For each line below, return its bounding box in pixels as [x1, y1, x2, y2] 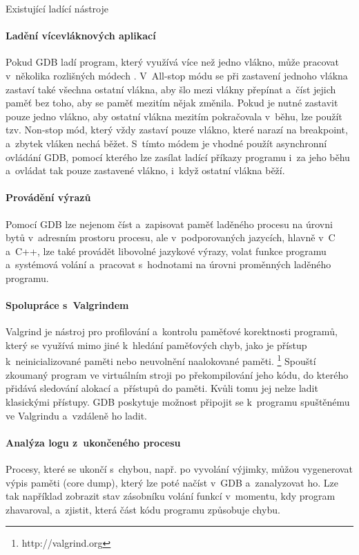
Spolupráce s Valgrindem [6, 298, 129, 312]
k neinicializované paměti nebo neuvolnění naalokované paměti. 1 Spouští [6, 352, 316, 368]
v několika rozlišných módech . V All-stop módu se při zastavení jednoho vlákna [6, 68, 348, 82]
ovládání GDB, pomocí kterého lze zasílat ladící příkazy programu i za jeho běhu [6, 149, 350, 164]
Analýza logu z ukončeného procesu [6, 435, 181, 449]
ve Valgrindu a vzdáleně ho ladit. [6, 408, 148, 422]
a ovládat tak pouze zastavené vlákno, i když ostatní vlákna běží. [6, 163, 285, 178]
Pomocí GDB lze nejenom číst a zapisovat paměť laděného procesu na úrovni [6, 216, 333, 231]
